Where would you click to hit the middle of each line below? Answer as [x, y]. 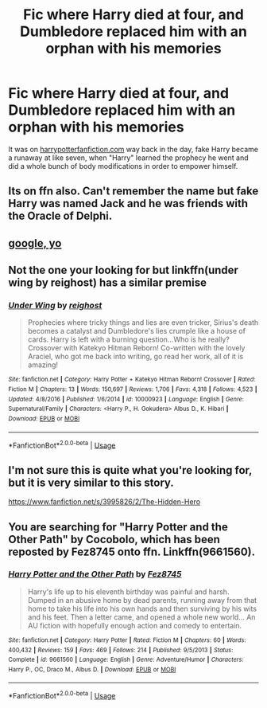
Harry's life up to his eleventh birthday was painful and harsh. [128, 592]
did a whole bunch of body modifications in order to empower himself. [123, 166]
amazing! [43, 365]
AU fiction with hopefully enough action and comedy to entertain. [135, 625]
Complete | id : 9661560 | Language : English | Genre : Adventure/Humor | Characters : [126, 660]
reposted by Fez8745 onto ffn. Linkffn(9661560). [132, 552]
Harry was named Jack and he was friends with [128, 203]
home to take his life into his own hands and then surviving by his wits [142, 608]
